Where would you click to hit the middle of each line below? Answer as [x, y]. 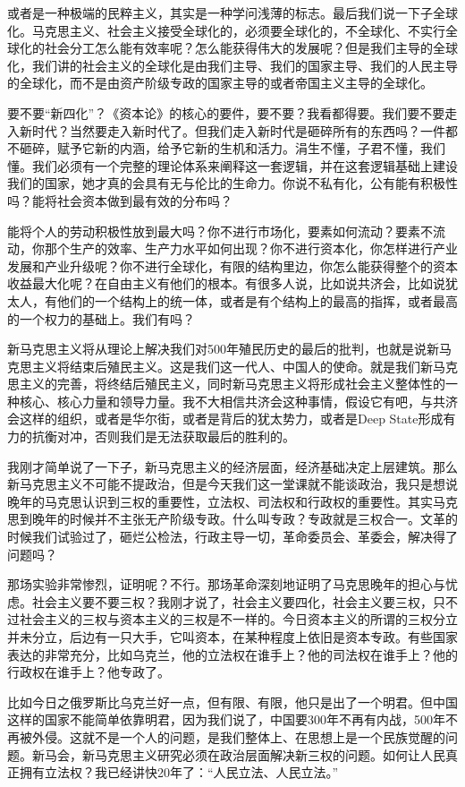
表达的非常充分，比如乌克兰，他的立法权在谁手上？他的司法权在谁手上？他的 [232, 654]
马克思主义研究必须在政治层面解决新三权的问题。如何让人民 [270, 754]
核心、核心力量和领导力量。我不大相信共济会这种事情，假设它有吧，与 [226, 401]
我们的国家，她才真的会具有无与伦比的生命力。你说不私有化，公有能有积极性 [232, 183]
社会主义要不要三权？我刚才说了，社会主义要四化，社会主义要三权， [232, 601]
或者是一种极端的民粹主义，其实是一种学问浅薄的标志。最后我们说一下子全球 [232, 13]
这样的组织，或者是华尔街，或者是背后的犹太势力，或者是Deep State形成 [231, 419]
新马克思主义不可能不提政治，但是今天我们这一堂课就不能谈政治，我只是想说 [232, 484]
